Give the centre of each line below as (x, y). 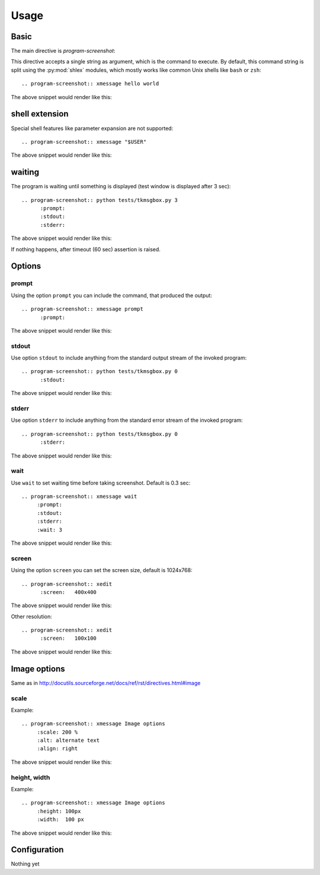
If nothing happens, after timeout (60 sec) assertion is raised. (86, 249)
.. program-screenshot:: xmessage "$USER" (84, 142)
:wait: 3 (49, 530)
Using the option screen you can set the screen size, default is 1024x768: (102, 570)
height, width (31, 777)
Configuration (37, 850)
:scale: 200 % (57, 732)
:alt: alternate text (68, 740)
